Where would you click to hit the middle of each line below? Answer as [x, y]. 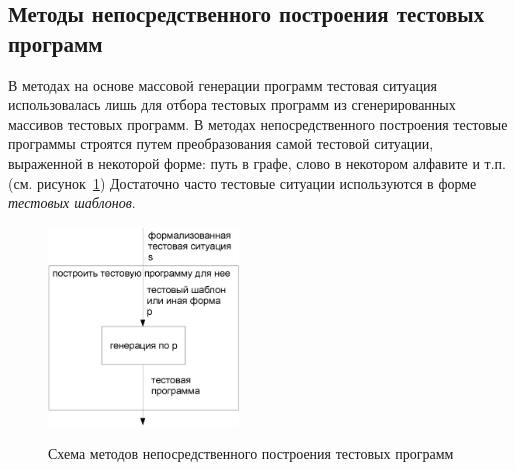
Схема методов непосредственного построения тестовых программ [251, 453]
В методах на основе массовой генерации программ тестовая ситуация [222, 84]
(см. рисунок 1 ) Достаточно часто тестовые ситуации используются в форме [242, 182]
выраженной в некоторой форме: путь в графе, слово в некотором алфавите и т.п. [257, 162]
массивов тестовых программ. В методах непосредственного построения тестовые [258, 123]
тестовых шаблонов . [72, 202]
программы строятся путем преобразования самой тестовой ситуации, [221, 143]
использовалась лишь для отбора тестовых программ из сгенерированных [232, 104]
